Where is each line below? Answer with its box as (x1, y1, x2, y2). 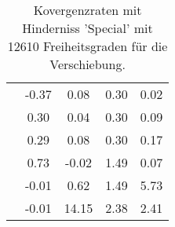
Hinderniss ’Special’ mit (22, 19, 153, 37)
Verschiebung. (49, 55, 126, 73)
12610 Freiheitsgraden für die (7, 37, 168, 55)
